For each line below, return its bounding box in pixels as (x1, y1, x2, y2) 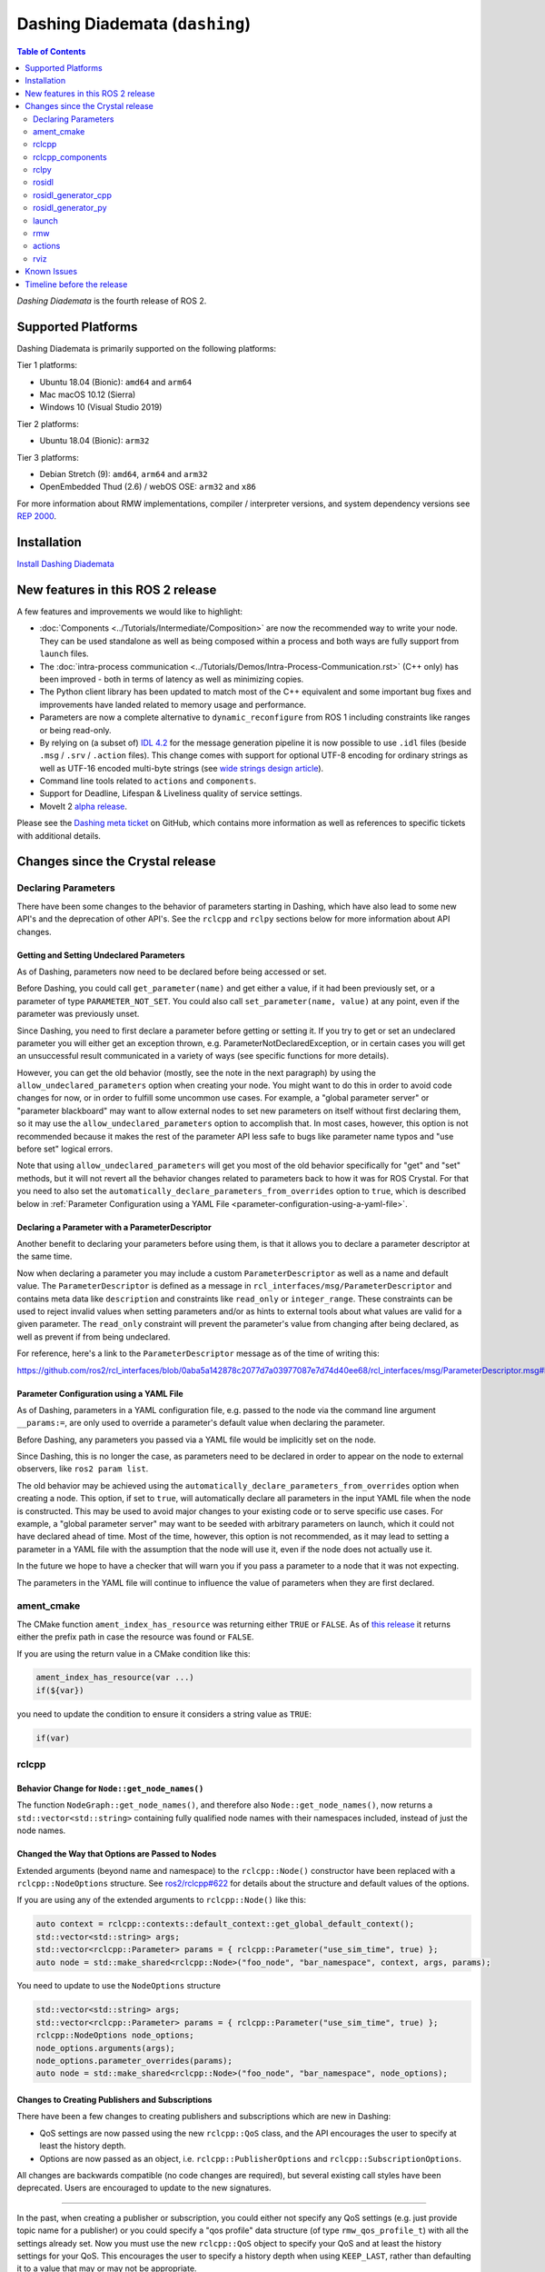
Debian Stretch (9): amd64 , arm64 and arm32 (39, 469, 208, 479)
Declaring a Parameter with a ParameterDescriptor (16, 1221, 213, 1232)
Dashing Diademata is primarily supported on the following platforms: (16, 343, 277, 354)
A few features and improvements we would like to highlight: (16, 605, 243, 617)
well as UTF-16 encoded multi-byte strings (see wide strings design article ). (39, 762, 324, 773)
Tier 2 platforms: (16, 418, 79, 429)
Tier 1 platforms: (16, 360, 77, 371)
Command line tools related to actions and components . (39, 775, 257, 786)
